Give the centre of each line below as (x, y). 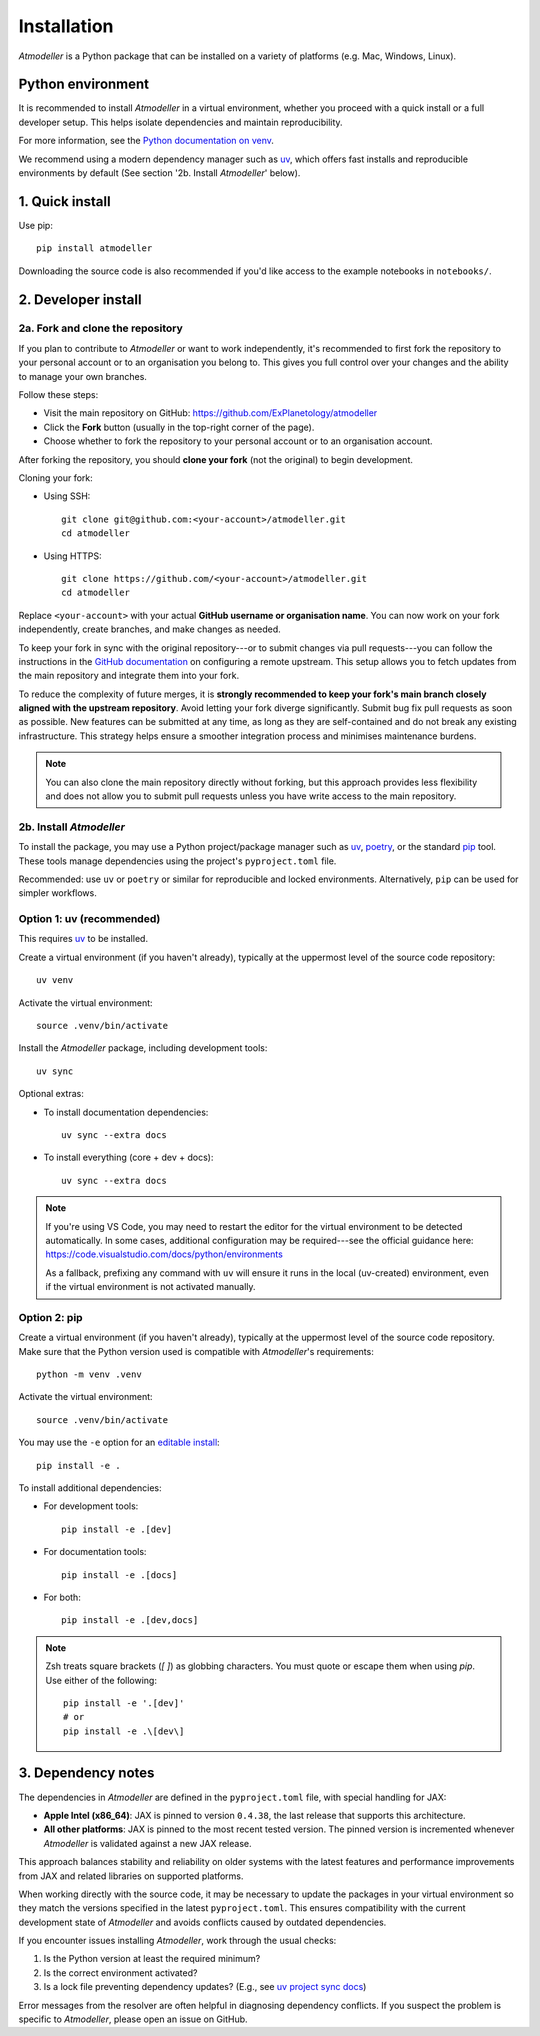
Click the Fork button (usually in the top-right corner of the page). (179, 427)
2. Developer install (80, 299)
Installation (66, 26)
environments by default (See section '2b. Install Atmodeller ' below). (159, 173)
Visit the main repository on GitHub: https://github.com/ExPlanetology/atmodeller (210, 413)
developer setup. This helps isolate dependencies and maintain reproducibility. (181, 122)
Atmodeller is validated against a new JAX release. (147, 1843)
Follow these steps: (58, 395)
